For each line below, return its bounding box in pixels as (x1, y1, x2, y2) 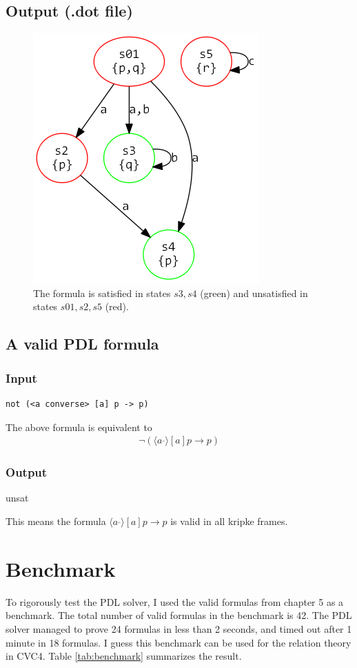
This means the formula (6, 514, 106, 528)
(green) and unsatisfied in (200, 285, 308, 300)
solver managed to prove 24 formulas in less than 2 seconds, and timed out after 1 (6, 621, 352, 636)
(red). (105, 299, 129, 314)
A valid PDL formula (6, 333, 159, 354)
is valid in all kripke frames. (170, 514, 288, 528)
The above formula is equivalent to (6, 419, 152, 434)
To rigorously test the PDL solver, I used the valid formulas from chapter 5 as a (6, 594, 344, 609)
